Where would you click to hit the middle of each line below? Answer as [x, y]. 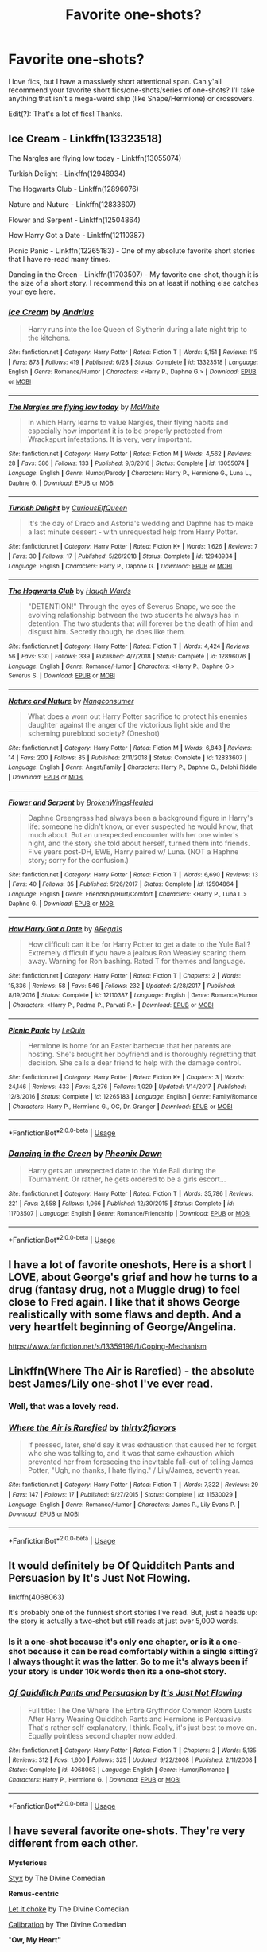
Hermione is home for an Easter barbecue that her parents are [130, 1045]
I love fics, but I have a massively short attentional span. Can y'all [115, 81]
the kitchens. [49, 338]
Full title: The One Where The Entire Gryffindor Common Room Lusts [140, 1710]
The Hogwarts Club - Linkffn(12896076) [74, 189]
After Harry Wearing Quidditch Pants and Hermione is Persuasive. [135, 1719]
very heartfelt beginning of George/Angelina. [122, 1327]
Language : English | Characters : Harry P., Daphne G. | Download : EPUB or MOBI [120, 566]
